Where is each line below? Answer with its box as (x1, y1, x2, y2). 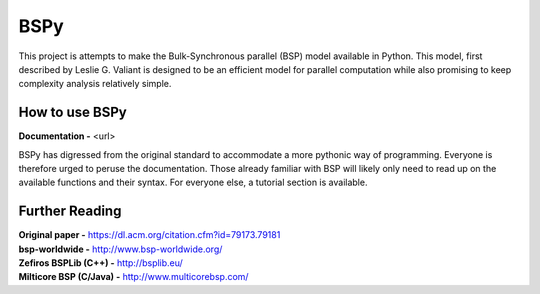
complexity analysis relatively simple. (18, 78, 172, 90)
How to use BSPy (18, 104, 127, 121)
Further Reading (18, 203, 122, 220)
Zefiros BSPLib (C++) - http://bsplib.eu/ (18, 257, 184, 269)
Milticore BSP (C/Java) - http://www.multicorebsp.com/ (18, 271, 249, 283)
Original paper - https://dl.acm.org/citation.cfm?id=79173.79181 (18, 229, 281, 241)
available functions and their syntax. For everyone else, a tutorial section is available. (18, 176, 368, 189)
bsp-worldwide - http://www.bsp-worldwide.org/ (18, 243, 223, 255)
